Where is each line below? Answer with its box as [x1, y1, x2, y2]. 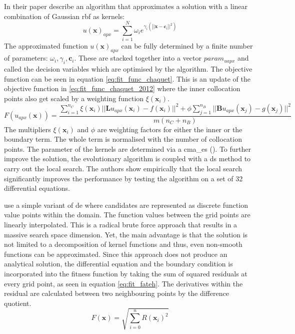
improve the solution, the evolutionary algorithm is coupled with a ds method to [4, 153, 251, 164]
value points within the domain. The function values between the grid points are [4, 209, 250, 220]
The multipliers [4, 124, 51, 134]
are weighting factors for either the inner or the [97, 124, 242, 134]
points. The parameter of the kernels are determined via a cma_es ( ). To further [4, 143, 251, 154]
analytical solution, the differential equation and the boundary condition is [4, 258, 233, 269]
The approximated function [4, 41, 88, 51]
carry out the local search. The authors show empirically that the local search [4, 163, 242, 173]
